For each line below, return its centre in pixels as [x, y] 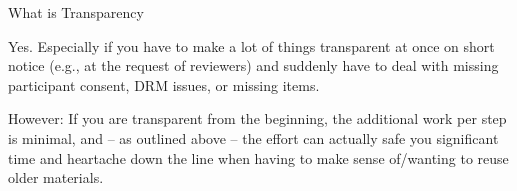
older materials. [56, 177]
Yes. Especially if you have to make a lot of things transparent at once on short [251, 45]
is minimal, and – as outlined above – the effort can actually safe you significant [253, 137]
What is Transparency [76, 12]
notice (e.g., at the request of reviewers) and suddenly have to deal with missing [253, 65]
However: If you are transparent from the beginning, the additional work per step [257, 118]
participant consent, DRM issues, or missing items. [164, 84]
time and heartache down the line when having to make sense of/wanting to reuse [258, 157]
